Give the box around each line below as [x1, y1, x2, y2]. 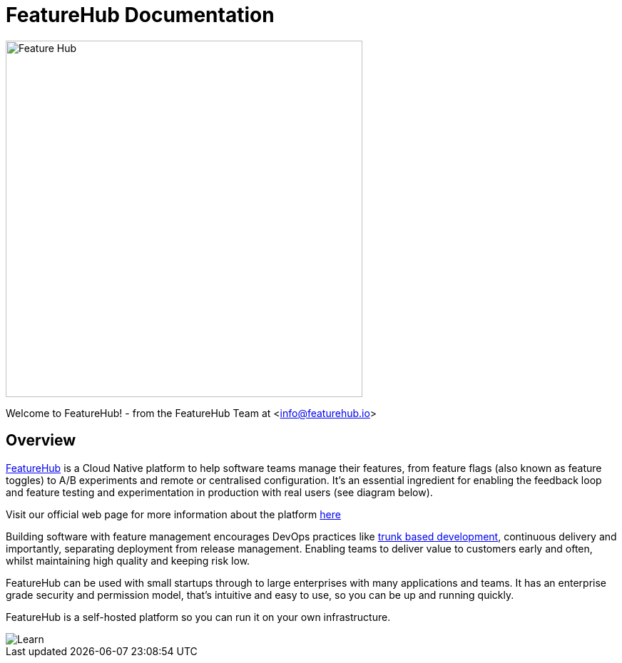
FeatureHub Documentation [6, 3, 275, 27]
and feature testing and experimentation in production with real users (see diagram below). [6, 485, 433, 498]
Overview [6, 431, 76, 450]
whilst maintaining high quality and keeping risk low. [6, 554, 250, 567]
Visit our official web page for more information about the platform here [6, 508, 341, 520]
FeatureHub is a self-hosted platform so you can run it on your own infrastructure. [6, 610, 391, 623]
